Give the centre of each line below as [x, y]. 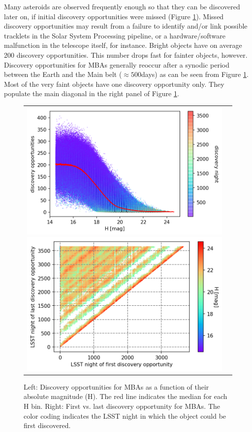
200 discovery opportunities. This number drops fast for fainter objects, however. [126, 54]
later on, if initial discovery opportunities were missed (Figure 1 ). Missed [114, 16]
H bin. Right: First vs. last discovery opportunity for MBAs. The [122, 406]
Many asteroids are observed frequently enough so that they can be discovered [122, 6]
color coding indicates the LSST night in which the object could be [125, 415]
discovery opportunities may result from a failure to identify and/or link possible [126, 26]
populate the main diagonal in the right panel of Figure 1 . [92, 93]
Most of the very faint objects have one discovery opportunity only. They [114, 84]
